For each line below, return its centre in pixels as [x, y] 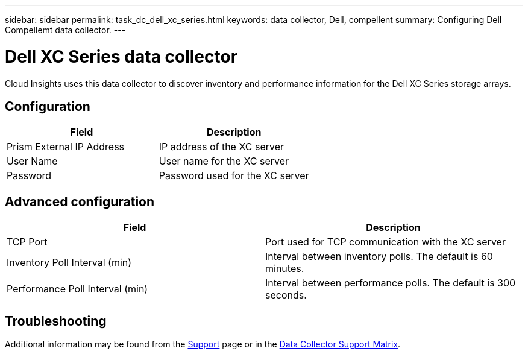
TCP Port [27, 242]
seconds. [286, 295]
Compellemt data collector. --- [65, 30]
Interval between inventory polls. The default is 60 [379, 257]
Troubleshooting [56, 321]
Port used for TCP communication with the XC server [385, 242]
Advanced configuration [80, 201]
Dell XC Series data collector [121, 56]
